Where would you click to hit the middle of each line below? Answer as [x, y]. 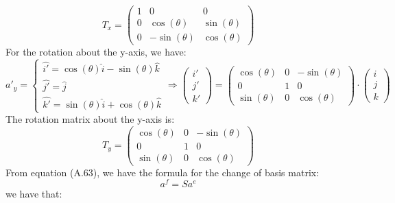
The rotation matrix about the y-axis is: [90, 119]
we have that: [34, 194]
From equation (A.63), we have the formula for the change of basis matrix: [163, 172]
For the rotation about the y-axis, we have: [96, 52]
